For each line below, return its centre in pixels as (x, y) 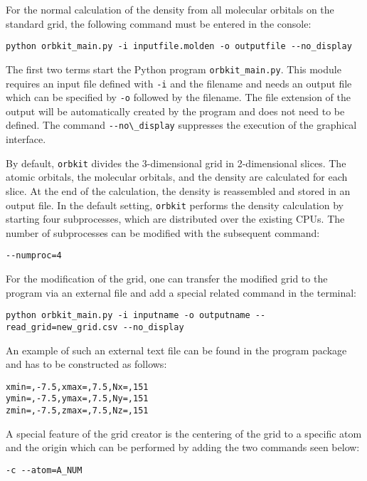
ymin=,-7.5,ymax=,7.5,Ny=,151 (77, 399)
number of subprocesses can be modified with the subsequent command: (163, 232)
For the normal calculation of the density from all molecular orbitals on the (170, 9)
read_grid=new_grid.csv (62, 327)
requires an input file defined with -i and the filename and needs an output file (179, 83)
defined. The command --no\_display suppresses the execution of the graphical (181, 125)
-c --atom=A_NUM (44, 470)
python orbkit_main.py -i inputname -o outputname (128, 316)
